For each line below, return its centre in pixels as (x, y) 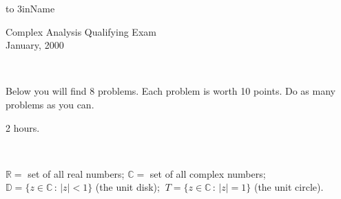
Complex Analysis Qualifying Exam (81, 31)
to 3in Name (30, 8)
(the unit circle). (289, 187)
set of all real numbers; (76, 173)
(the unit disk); (127, 187)
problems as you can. (50, 104)
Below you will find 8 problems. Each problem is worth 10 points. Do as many (170, 91)
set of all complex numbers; (208, 173)
